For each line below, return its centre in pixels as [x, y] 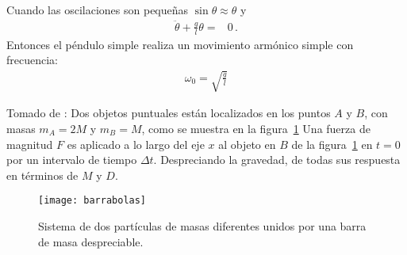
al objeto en [247, 144]
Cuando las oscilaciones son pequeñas [98, 10]
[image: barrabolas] [92, 201]
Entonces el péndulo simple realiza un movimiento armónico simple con [180, 44]
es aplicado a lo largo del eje [136, 144]
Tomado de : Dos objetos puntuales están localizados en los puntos [169, 113]
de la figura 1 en [332, 144]
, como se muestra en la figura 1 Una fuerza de [256, 129]
